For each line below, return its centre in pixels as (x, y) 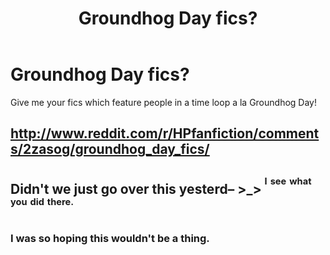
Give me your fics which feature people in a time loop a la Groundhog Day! (163, 102)
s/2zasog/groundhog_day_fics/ (110, 149)
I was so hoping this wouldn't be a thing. (110, 239)
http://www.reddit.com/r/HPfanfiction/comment (165, 133)
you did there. (42, 202)
